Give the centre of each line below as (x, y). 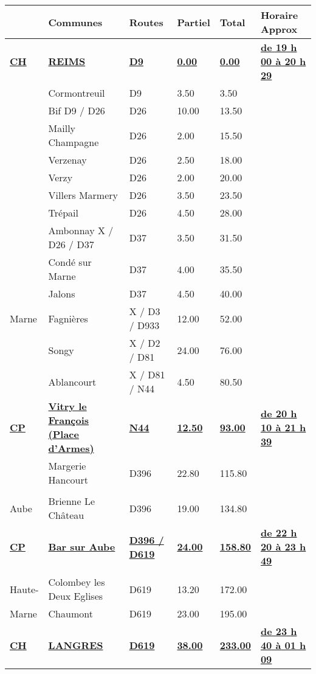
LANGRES (76, 645)
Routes (146, 22)
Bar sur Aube (82, 547)
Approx (279, 29)
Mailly (62, 128)
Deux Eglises (76, 596)
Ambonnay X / (81, 230)
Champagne (74, 142)
